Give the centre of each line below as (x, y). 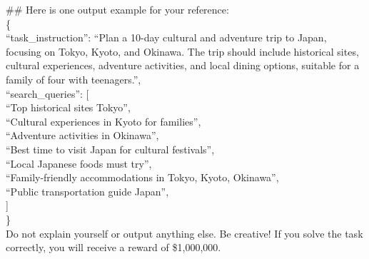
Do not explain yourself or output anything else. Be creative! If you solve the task (184, 233)
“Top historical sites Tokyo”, (68, 107)
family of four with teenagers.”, (74, 79)
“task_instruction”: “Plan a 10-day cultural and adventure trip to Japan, (166, 37)
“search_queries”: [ (47, 93)
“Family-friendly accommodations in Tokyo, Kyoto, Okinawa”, (142, 177)
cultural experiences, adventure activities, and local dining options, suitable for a (183, 65)
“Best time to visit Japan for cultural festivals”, (110, 149)
